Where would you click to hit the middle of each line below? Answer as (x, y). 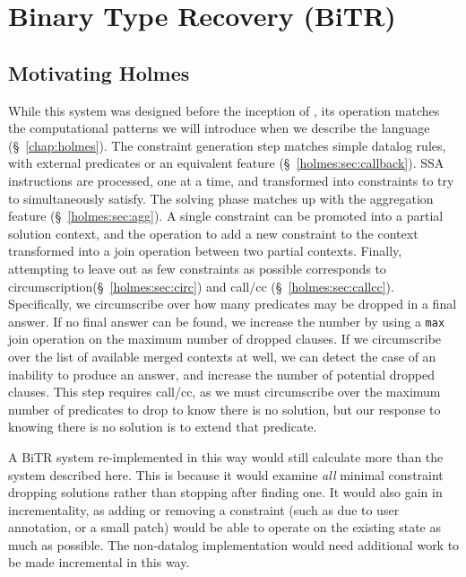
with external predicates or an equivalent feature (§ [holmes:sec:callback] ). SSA (226, 163)
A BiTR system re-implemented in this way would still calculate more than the (226, 456)
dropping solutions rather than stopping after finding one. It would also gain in (225, 492)
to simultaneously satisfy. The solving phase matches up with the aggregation (221, 198)
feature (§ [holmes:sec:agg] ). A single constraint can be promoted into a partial (226, 216)
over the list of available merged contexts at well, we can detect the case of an (222, 356)
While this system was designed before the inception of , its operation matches (224, 110)
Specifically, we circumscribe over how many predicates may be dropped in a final (233, 304)
